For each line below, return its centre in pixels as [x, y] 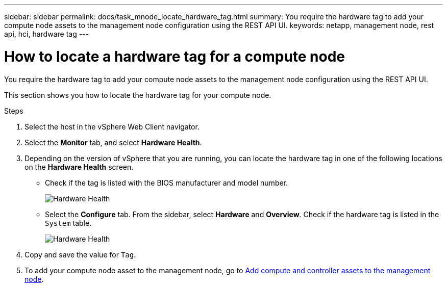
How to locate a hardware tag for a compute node [175, 56]
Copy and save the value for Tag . [80, 254]
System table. [68, 223]
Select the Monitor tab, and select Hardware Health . [113, 142]
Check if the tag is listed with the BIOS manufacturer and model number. [167, 182]
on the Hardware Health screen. [79, 167]
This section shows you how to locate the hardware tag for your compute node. [138, 95]
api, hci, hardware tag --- [46, 34]
